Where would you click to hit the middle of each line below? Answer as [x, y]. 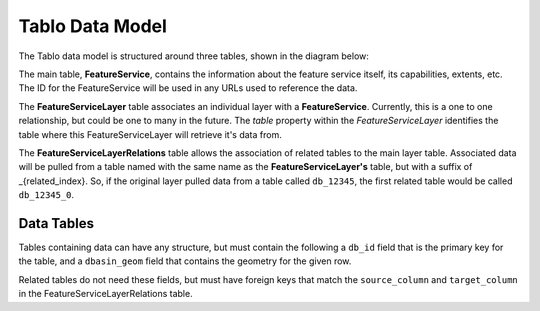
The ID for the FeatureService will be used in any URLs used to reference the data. [188, 88]
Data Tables [56, 223]
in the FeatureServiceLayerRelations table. [106, 294]
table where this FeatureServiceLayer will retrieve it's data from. [150, 134]
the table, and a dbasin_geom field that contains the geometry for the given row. [185, 261]
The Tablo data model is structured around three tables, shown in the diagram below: [194, 56]
